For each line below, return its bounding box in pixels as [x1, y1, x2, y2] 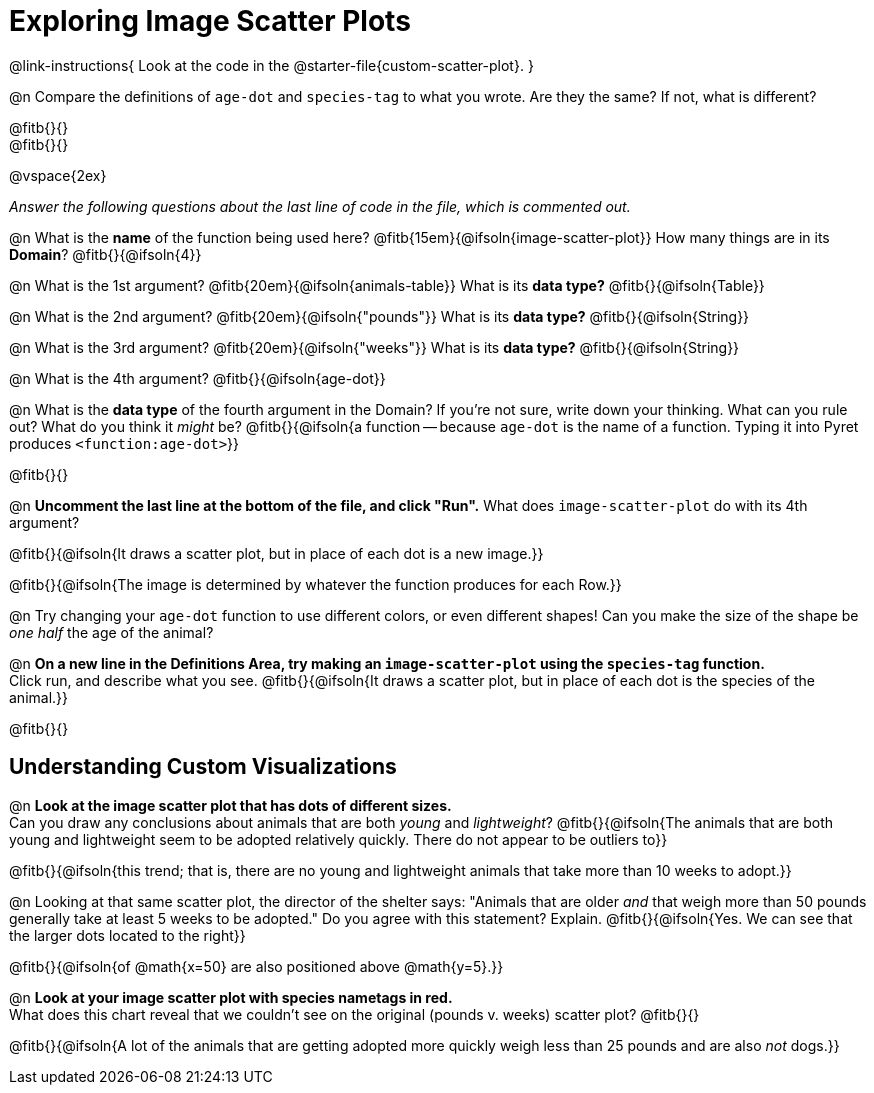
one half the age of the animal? [9, 623, 214, 641]
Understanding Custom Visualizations [9, 754, 397, 780]
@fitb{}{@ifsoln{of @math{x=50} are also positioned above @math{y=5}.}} [9, 957, 504, 975]
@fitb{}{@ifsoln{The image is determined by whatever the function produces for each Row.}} [9, 575, 622, 593]
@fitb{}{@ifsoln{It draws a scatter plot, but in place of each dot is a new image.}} [9, 544, 544, 562]
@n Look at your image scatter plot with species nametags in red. [9, 988, 453, 1006]
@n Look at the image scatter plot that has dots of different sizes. [9, 796, 452, 814]
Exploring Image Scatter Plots [9, 4, 411, 38]
